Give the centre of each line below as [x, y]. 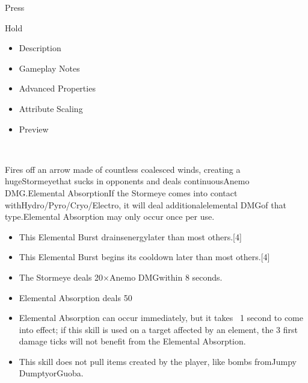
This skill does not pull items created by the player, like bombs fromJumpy [158, 361]
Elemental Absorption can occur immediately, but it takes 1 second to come [161, 318]
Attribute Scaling [51, 108]
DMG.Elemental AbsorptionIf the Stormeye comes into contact [121, 192]
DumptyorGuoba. [51, 373]
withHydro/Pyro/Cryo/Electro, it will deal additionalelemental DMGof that [146, 204]
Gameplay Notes [49, 68]
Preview [34, 129]
